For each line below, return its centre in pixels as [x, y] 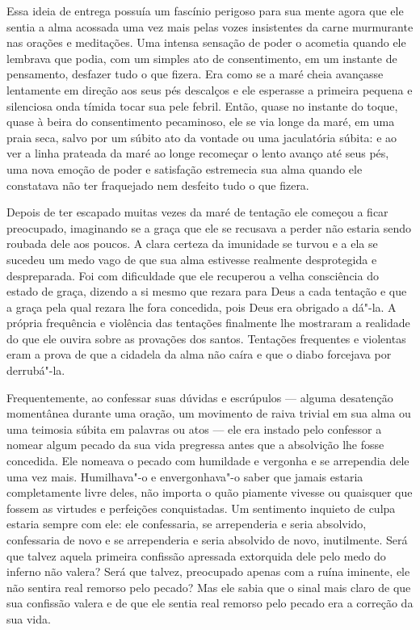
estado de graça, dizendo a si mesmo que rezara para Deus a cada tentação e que [207, 291]
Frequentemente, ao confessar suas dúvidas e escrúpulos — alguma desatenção [200, 397]
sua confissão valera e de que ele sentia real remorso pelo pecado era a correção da [210, 603]
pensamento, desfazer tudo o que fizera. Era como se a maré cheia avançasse [195, 74]
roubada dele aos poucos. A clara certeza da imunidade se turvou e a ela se [192, 244]
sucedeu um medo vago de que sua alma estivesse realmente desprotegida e [192, 259]
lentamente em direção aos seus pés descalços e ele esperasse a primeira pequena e [210, 89]
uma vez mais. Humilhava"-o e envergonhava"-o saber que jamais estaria [185, 476]
